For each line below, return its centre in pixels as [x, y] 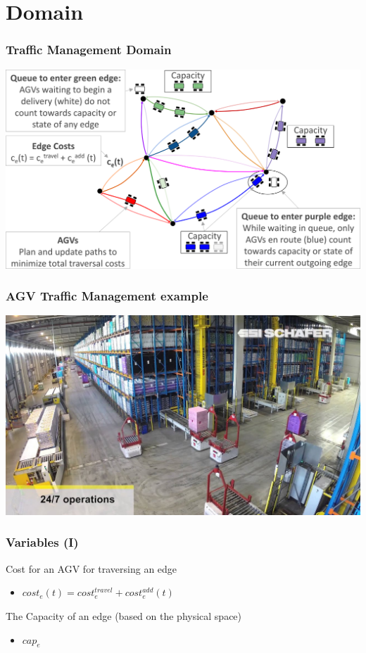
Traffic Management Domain [89, 50]
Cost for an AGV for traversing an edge [91, 568]
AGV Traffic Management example [107, 296]
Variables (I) [42, 542]
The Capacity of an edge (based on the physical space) [124, 615]
